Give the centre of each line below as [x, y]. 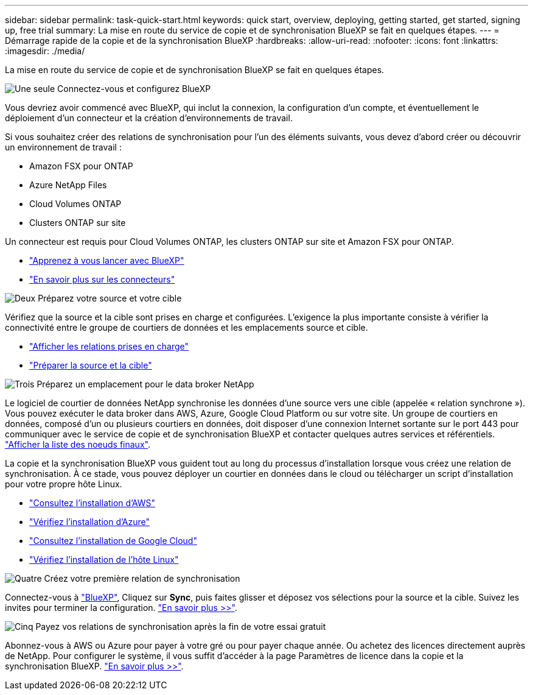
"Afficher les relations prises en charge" [109, 346]
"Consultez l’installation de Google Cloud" [113, 541]
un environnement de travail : [63, 147]
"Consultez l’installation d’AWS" [92, 503]
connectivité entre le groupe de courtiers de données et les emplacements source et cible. [186, 327]
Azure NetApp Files [68, 185]
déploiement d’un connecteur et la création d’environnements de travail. [149, 118]
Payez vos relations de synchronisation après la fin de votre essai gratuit [181, 626]
